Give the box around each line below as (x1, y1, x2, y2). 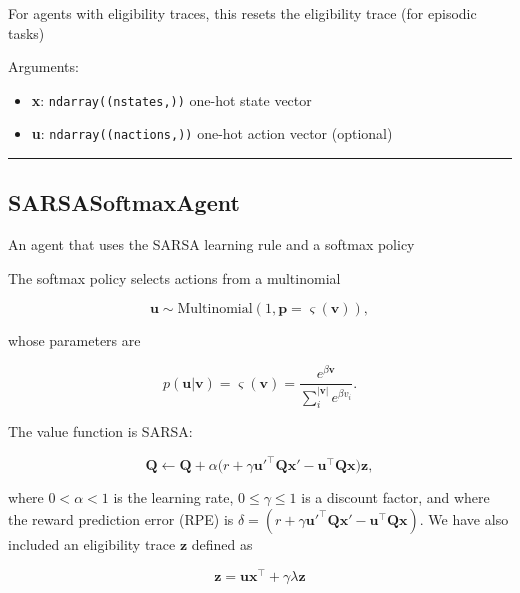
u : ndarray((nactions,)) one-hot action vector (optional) (31, 123, 393, 144)
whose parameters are (8, 330, 141, 351)
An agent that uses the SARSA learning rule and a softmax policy (8, 234, 415, 255)
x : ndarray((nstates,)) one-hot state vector (31, 89, 312, 110)
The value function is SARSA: (8, 421, 193, 442)
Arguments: (8, 56, 79, 77)
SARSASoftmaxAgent (8, 187, 240, 218)
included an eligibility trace (8, 533, 176, 554)
